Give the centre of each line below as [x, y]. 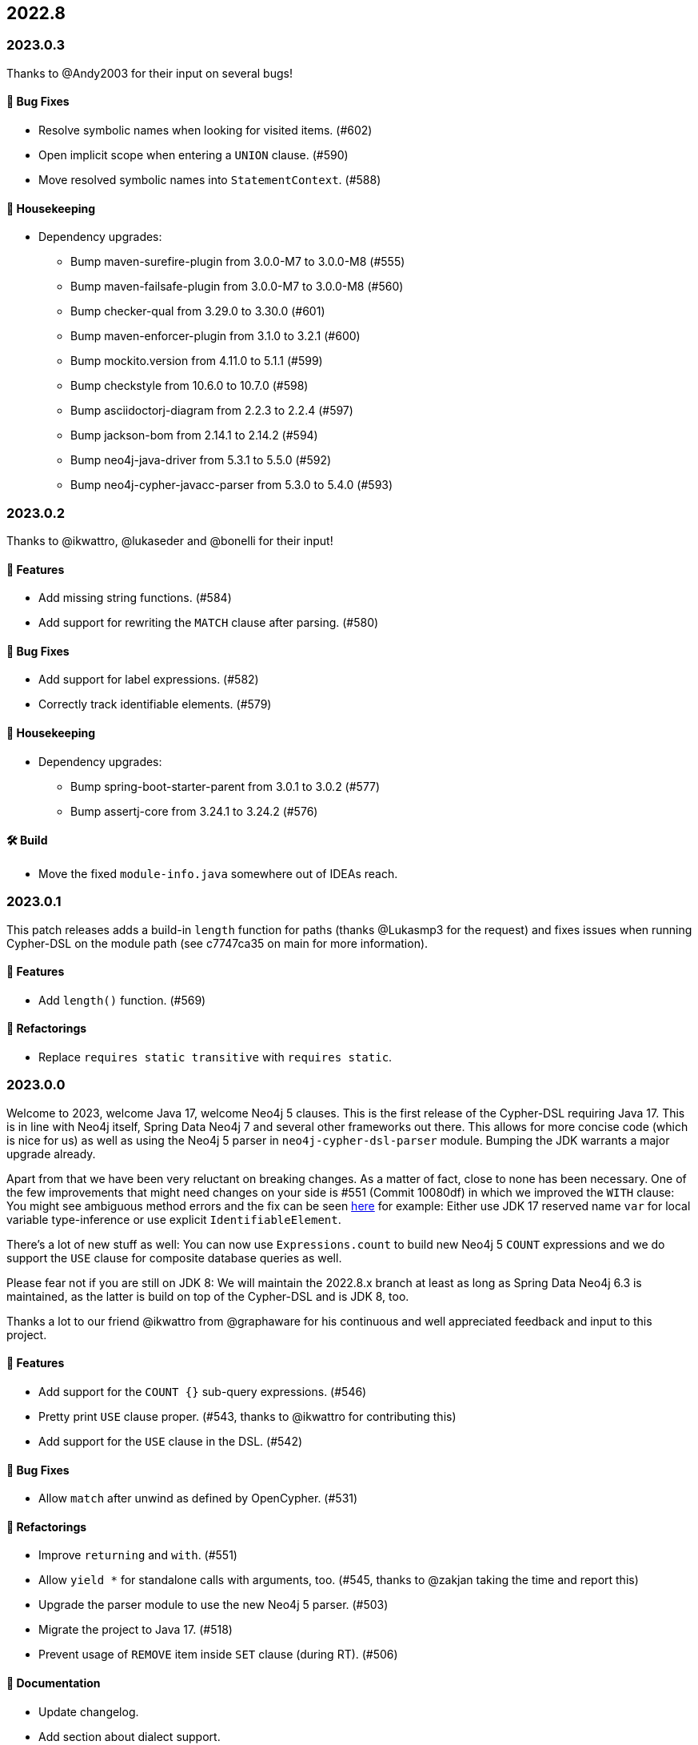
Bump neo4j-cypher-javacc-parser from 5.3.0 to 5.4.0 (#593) [232, 485]
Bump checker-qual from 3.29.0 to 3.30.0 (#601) [198, 311]
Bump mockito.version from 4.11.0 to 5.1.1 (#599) [197, 361]
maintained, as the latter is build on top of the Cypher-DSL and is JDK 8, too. [208, 1296]
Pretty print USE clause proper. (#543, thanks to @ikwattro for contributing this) [247, 1417]
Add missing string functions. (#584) [135, 598]
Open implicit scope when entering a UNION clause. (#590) [193, 155]
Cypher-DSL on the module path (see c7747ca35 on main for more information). [217, 943]
